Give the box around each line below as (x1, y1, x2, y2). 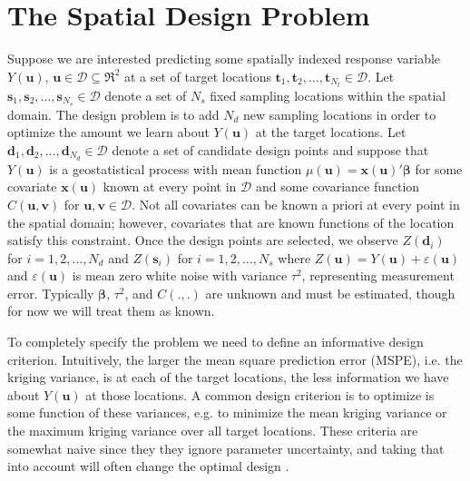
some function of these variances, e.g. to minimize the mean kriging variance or (7, 403, 447, 422)
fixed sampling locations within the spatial (210, 85, 446, 104)
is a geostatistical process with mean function (49, 159, 302, 178)
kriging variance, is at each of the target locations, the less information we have (7, 368, 449, 387)
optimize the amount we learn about (7, 123, 210, 142)
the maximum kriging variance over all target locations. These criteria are (7, 421, 418, 440)
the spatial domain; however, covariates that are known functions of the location (7, 212, 455, 231)
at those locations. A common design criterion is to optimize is (85, 385, 435, 404)
